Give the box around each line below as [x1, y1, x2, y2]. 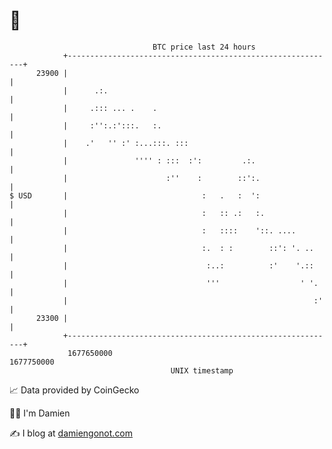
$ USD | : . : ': [9, 190, 261, 201]
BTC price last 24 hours [152, 42, 256, 52]
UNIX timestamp [170, 365, 234, 376]
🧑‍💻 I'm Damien [9, 407, 71, 419]
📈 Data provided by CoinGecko [9, 384, 140, 396]
